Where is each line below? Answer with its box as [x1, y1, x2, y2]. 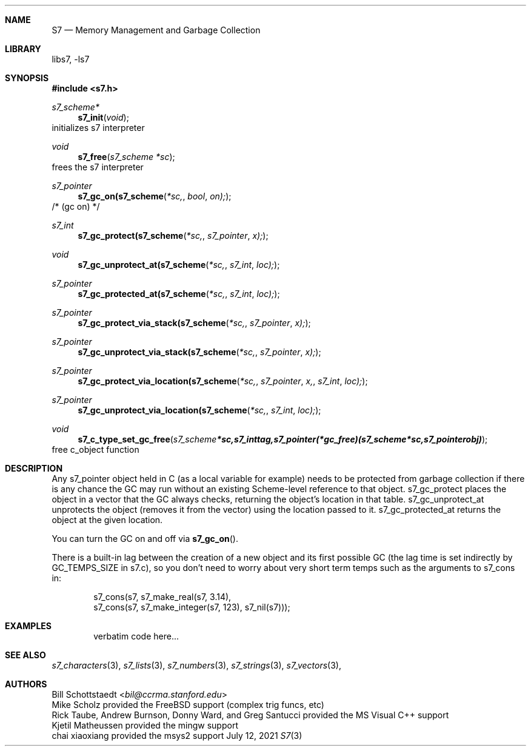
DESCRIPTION [5, 463, 63, 473]
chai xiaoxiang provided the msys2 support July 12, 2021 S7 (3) [52, 730, 302, 741]
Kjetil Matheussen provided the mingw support [52, 720, 238, 730]
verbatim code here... [93, 631, 179, 641]
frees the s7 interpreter [52, 162, 144, 172]
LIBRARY [5, 44, 41, 54]
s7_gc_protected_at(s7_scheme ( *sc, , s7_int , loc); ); [78, 289, 280, 299]
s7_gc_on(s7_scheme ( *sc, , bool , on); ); [78, 191, 232, 201]
